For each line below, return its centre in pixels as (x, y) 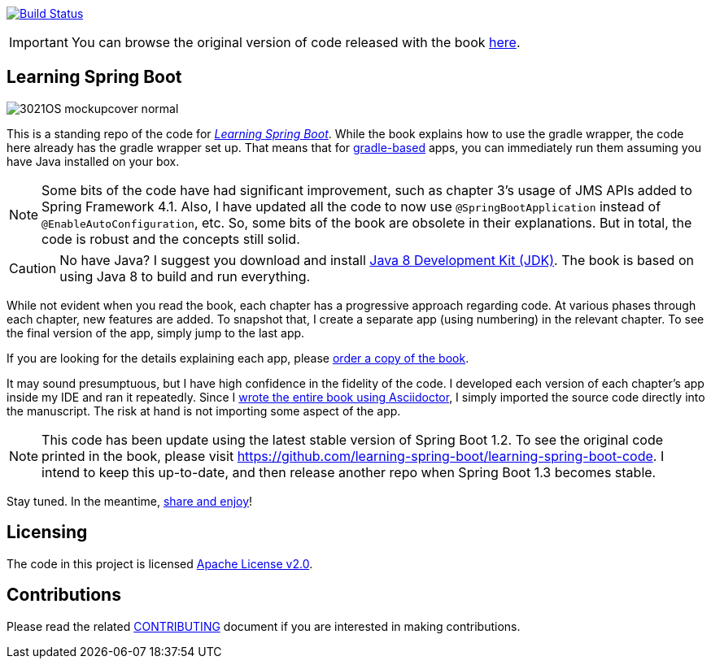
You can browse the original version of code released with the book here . (296, 42)
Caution (33, 268)
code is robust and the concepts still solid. (171, 239)
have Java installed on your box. (93, 161)
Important (39, 42)
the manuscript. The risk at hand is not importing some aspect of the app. (204, 411)
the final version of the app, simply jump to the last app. (156, 332)
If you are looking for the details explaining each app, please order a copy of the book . (238, 358)
